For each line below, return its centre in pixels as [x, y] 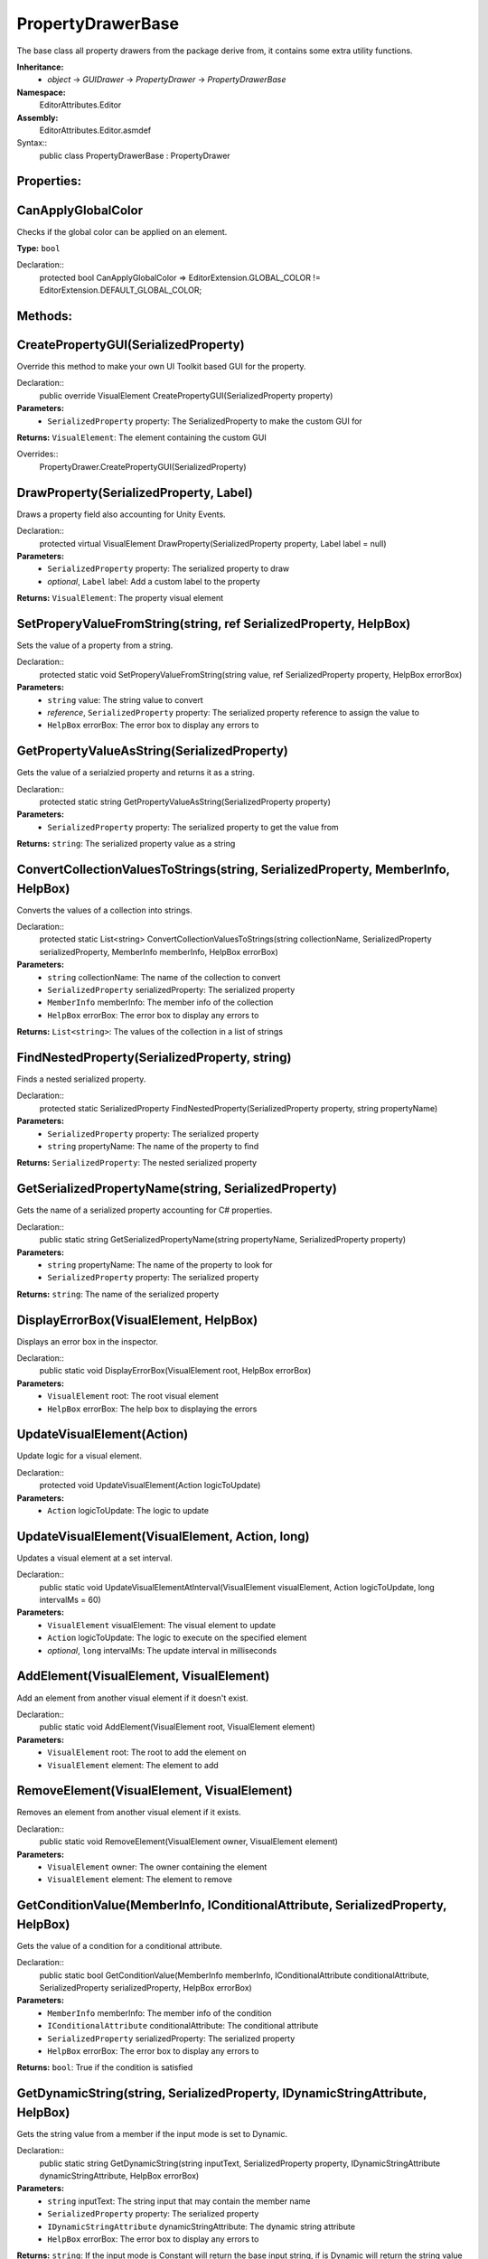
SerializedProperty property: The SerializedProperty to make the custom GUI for [205, 421]
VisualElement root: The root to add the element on [147, 1752]
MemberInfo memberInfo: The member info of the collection [160, 1002]
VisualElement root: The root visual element [133, 1396]
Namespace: [42, 92]
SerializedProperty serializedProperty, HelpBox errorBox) [145, 1988]
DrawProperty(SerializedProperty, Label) [135, 492]
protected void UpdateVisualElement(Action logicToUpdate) [150, 1486]
